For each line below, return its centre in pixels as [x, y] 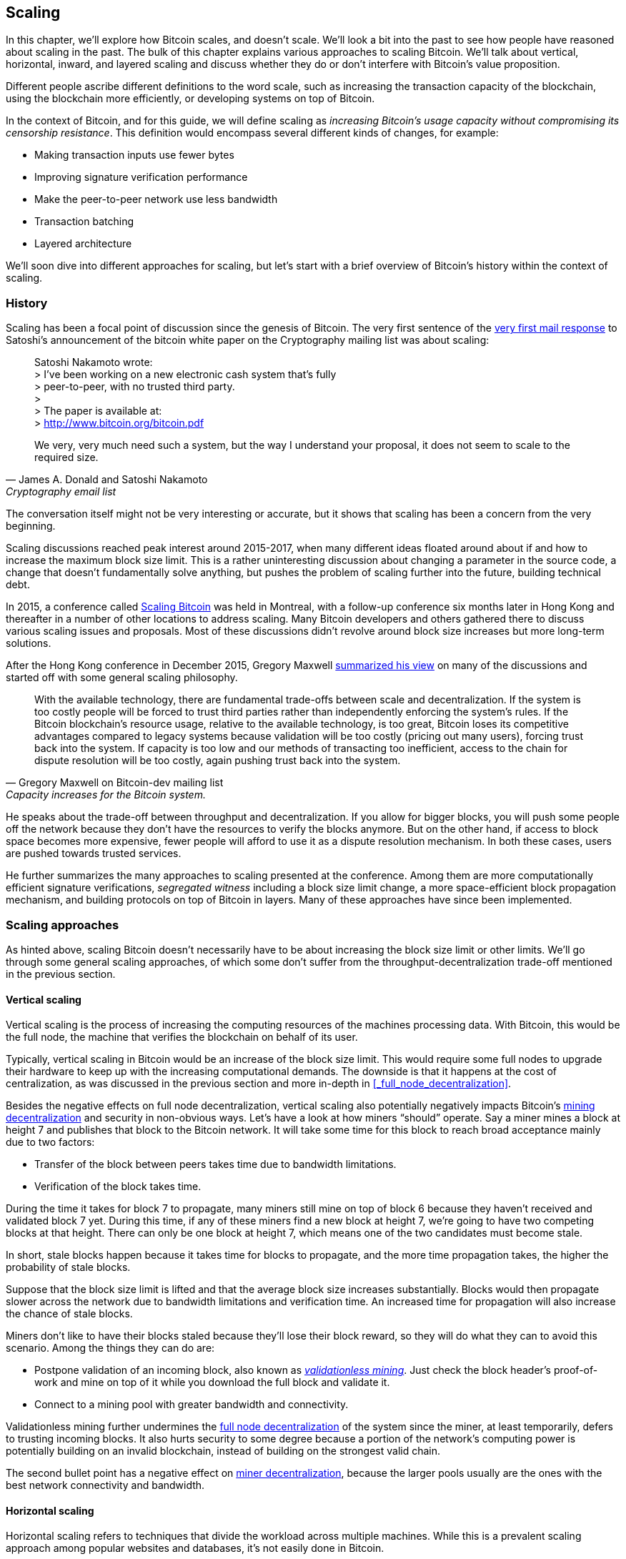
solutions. [29, 643]
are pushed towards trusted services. [94, 853]
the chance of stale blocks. [69, 1314]
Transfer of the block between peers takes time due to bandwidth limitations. [215, 1164]
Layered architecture [83, 244]
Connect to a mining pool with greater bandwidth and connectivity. [192, 1405]
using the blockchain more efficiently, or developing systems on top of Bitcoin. [190, 99]
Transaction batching [84, 222]
